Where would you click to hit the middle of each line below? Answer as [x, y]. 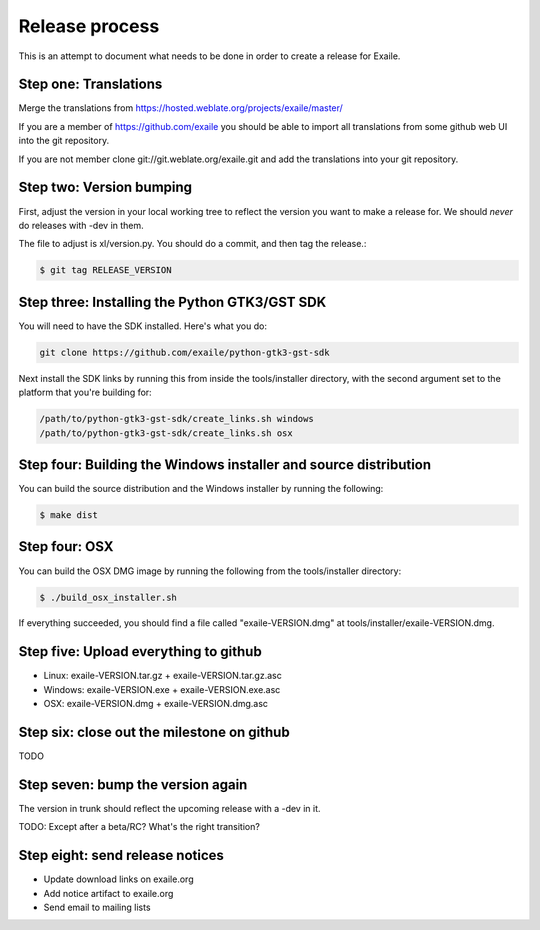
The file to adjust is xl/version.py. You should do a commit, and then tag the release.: [192, 244]
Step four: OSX [66, 546]
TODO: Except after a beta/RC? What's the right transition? [139, 827]
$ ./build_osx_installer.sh [108, 597]
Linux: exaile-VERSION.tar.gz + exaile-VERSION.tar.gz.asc [162, 676]
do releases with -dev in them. [81, 225]
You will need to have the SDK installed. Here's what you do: [142, 326]
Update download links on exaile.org [118, 879]
